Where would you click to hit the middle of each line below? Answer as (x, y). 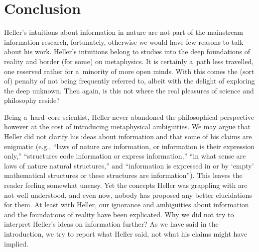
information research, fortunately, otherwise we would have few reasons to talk (124, 42)
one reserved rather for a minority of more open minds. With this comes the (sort (129, 71)
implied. (16, 243)
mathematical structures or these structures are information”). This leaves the (123, 175)
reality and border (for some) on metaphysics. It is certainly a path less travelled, (129, 61)
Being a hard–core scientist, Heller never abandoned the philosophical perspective (129, 117)
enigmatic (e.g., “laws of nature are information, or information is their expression (129, 146)
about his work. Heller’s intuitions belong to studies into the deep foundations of (127, 51)
